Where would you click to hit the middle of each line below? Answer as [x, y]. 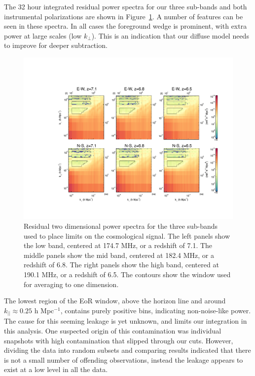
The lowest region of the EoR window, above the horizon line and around [115, 301]
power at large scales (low [43, 35]
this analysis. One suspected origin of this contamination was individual [113, 330]
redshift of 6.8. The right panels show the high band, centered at [121, 265]
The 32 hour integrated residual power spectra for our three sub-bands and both [126, 6]
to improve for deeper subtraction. [56, 45]
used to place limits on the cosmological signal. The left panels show [127, 235]
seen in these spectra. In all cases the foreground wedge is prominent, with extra [126, 26]
